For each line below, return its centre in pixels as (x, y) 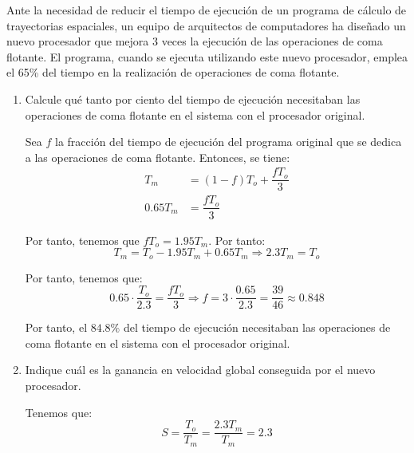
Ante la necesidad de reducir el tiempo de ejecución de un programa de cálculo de (207, 10)
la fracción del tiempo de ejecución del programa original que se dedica (229, 142)
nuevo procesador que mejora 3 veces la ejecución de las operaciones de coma (195, 41)
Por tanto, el (56, 327)
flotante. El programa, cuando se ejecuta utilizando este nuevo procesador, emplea (207, 56)
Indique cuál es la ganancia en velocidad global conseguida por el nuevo (200, 370)
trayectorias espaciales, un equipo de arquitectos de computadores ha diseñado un (206, 25)
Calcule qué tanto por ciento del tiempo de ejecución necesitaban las (193, 98)
